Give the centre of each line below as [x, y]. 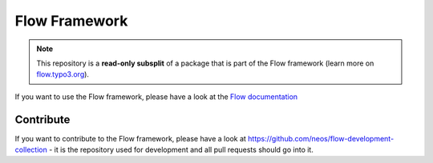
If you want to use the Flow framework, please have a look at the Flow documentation [156, 97]
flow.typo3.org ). [63, 74]
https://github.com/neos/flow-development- [321, 138]
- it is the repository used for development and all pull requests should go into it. [181, 150]
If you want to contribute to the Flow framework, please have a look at [130, 138]
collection [31, 150]
